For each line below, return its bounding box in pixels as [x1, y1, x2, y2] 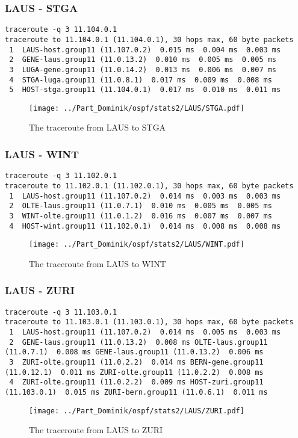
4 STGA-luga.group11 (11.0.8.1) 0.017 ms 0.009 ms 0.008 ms [9, 75, 272, 84]
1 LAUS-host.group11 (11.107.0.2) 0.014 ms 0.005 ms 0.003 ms [9, 328, 281, 336]
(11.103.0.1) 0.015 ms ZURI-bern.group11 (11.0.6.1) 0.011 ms [5, 387, 268, 396]
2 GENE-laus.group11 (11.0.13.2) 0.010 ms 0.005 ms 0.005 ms [9, 55, 277, 64]
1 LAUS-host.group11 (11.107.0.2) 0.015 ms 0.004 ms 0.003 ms [9, 45, 281, 54]
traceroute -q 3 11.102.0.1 [5, 171, 117, 180]
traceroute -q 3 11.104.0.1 [5, 25, 117, 34]
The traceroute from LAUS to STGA [29, 121, 166, 134]
